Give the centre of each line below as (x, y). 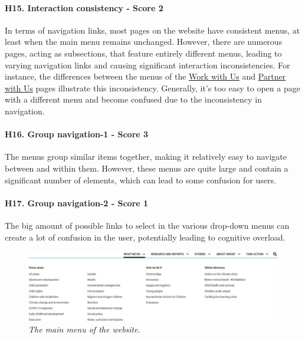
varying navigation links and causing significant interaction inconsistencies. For (147, 65)
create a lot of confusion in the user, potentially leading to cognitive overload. (145, 237)
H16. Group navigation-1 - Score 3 (77, 134)
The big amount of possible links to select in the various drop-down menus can (147, 225)
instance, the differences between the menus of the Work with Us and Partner (145, 76)
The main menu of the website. (85, 329)
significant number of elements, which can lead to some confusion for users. (140, 180)
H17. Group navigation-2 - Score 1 (77, 203)
